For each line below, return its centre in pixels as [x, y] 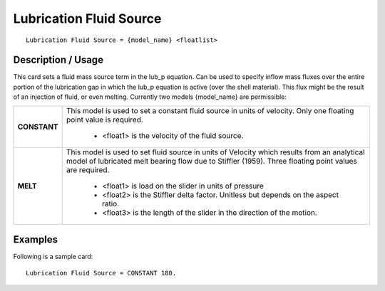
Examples [36, 239]
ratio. [111, 203]
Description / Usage [58, 60]
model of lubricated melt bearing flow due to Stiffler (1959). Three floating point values [212, 161]
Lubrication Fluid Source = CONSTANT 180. [101, 273]
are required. [88, 169]
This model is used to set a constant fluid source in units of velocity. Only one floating [210, 110]
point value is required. [105, 120]
